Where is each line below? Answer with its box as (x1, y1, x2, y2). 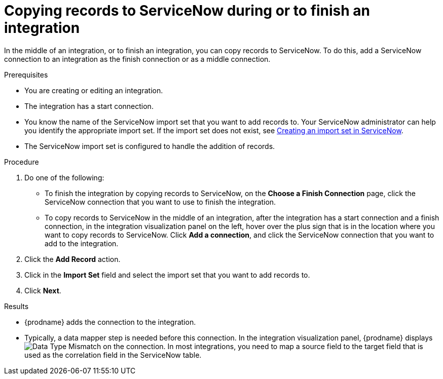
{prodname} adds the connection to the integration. (24, 317, 196, 326)
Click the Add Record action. (24, 254, 121, 263)
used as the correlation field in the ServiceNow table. (24, 350, 202, 359)
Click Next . (24, 286, 61, 295)
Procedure (4, 157, 39, 166)
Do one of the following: (24, 173, 104, 182)
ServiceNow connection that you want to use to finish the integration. (45, 197, 276, 206)
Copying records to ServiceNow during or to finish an (4, 2, 371, 19)
